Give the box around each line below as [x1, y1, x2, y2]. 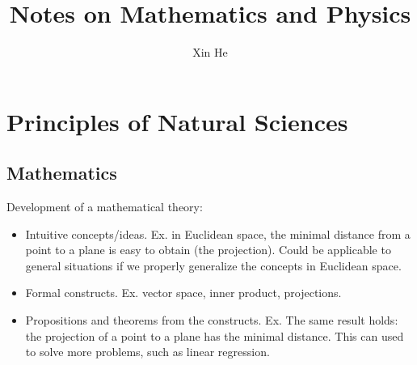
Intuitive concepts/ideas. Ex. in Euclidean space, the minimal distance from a [25, 225, 411, 242]
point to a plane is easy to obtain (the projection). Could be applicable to [25, 241, 391, 258]
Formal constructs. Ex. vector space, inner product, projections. [25, 284, 342, 301]
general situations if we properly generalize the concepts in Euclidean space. [25, 257, 402, 274]
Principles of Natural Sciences [6, 104, 348, 138]
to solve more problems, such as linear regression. [25, 343, 270, 360]
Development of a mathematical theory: [6, 198, 203, 215]
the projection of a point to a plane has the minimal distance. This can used [25, 327, 404, 344]
